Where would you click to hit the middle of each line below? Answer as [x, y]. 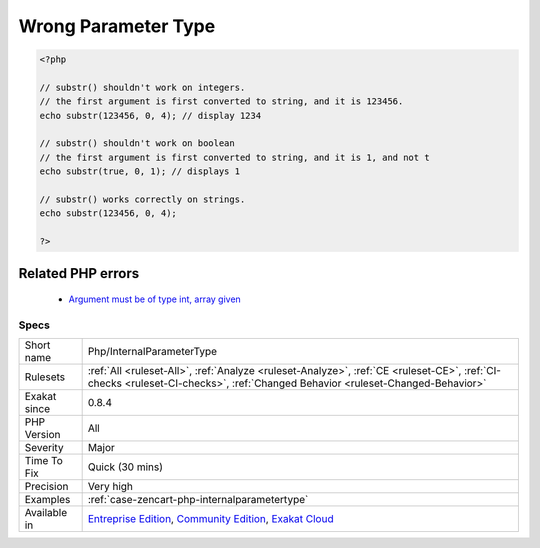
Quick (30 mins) [125, 467]
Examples [47, 500]
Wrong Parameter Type [117, 26]
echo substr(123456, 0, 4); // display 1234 [150, 115]
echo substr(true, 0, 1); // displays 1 [139, 171]
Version [42, 435]
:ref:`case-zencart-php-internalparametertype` [198, 500]
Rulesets [44, 377]
